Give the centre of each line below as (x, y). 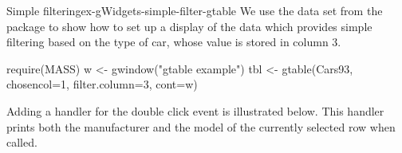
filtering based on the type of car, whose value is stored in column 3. (174, 42)
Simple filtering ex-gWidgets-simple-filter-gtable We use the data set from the (195, 10)
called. (22, 142)
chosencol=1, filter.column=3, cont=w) (102, 84)
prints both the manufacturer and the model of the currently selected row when (201, 126)
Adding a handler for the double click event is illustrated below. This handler (195, 110)
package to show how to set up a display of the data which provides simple (189, 26)
